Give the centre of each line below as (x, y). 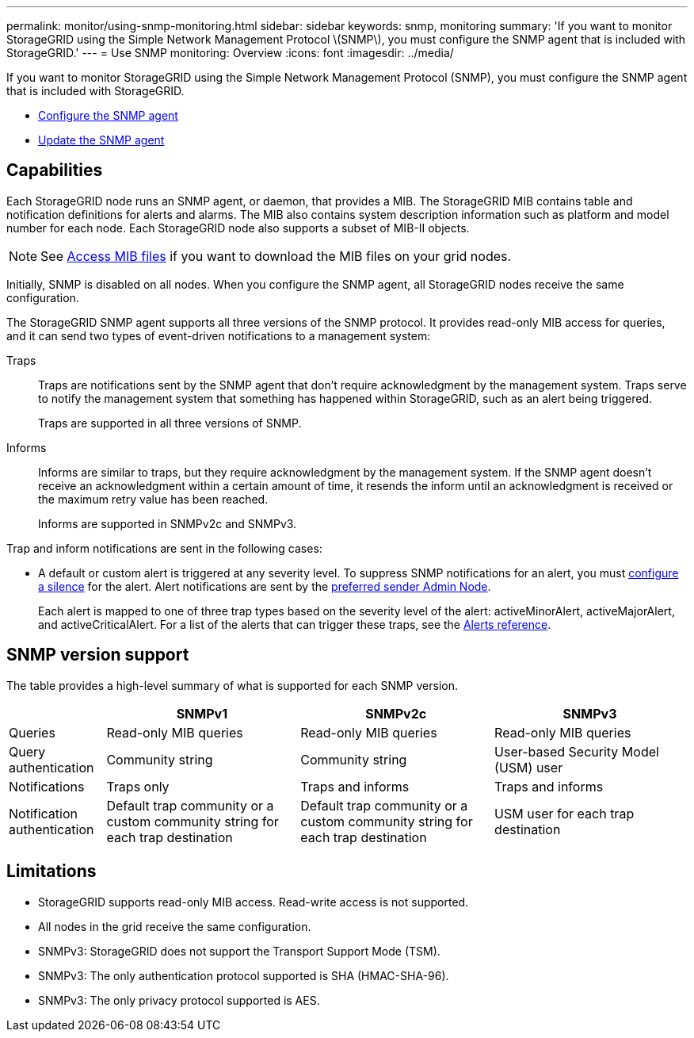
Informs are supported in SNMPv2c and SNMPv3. (168, 523)
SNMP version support (98, 655)
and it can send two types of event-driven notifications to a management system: (219, 335)
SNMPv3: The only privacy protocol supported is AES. (179, 1000)
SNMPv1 (202, 713)
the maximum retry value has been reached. (153, 499)
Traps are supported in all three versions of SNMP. (170, 423)
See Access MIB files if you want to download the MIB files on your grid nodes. (276, 256)
